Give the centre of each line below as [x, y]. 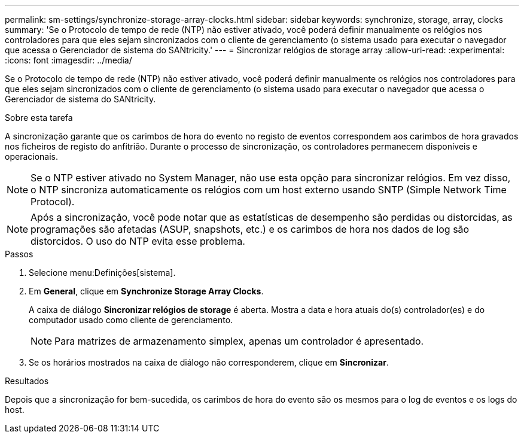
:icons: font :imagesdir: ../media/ [68, 60]
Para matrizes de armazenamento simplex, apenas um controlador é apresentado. [239, 341]
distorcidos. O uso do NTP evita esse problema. [138, 241]
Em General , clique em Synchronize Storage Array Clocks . [146, 291]
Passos [19, 254]
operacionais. [31, 156]
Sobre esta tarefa [39, 118]
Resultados [27, 381]
